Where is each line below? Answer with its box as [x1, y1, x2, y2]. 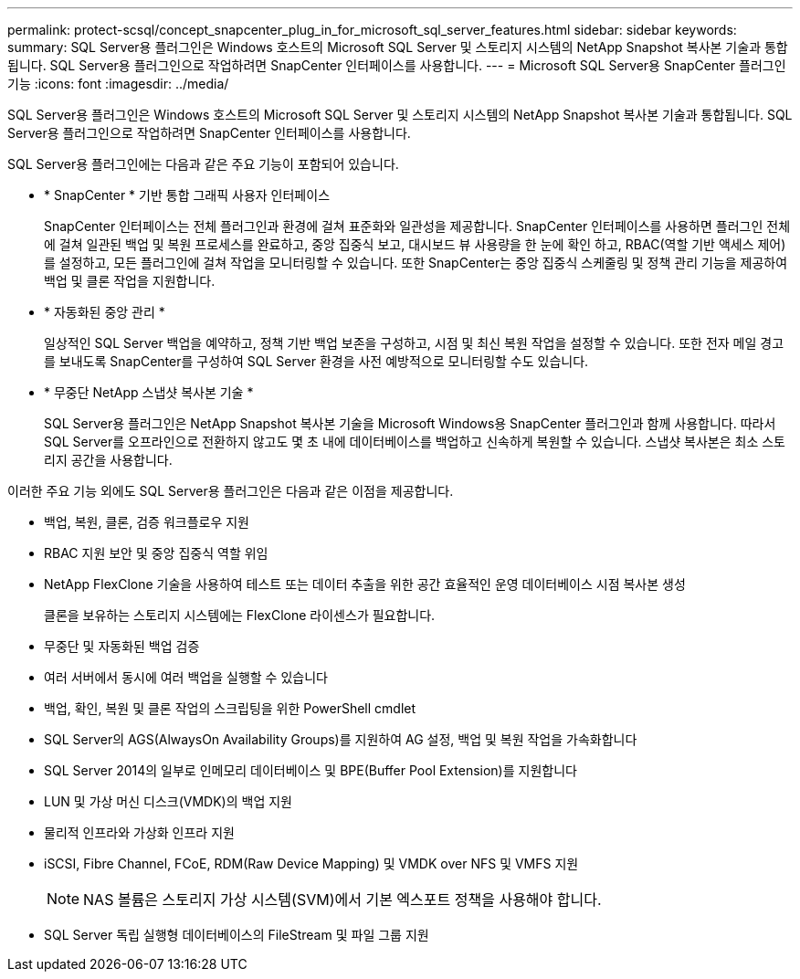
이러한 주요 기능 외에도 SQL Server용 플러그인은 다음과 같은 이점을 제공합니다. [7, 483, 454, 499]
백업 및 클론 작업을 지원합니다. [44, 273, 216, 289]
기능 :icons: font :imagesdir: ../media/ [7, 76, 229, 91]
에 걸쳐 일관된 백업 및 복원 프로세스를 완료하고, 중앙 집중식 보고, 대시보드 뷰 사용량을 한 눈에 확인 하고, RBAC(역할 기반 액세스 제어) [44, 237, 786, 252]
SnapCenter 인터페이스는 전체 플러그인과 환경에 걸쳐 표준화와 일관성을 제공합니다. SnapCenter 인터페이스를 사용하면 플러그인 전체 [44, 218, 791, 234]
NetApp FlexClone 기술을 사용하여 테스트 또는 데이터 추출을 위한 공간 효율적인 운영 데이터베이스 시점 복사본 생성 [44, 576, 686, 592]
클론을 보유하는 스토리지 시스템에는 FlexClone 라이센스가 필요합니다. [44, 607, 436, 623]
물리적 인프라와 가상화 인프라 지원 [44, 825, 235, 840]
